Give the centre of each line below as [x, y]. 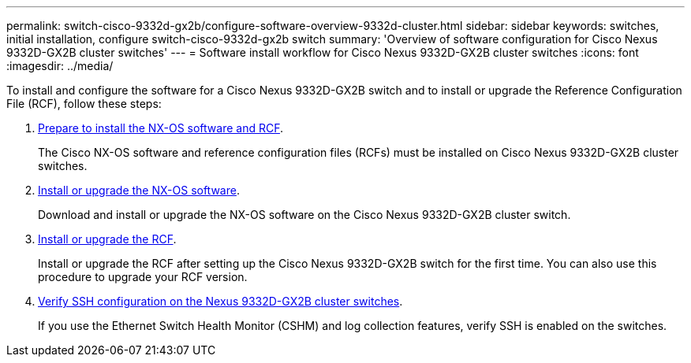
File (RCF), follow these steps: [84, 104]
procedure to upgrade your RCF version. [143, 277]
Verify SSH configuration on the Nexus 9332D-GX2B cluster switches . [220, 301]
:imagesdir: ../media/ [60, 66]
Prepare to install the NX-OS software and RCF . [161, 128]
